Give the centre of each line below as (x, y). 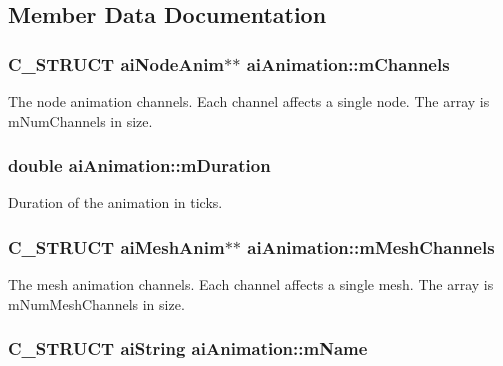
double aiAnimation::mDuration (139, 165)
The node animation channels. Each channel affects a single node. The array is (249, 101)
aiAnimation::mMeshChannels (371, 246)
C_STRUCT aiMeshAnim (116, 246)
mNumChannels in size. (80, 120)
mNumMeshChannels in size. (96, 303)
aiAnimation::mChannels (348, 63)
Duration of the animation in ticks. (115, 202)
